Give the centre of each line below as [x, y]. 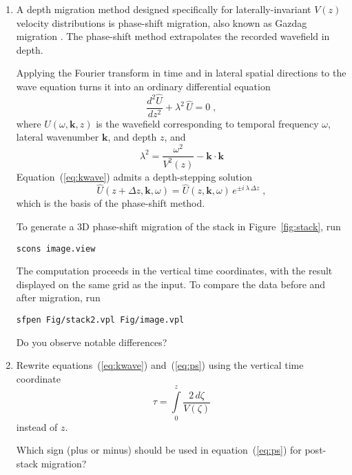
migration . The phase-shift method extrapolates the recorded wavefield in [173, 36]
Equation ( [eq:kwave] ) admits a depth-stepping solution [134, 176]
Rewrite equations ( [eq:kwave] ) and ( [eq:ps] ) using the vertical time [160, 365]
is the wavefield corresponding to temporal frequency [207, 123]
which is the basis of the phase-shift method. [111, 203]
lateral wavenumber [58, 137]
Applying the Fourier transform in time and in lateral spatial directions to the [181, 73]
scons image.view [56, 249]
